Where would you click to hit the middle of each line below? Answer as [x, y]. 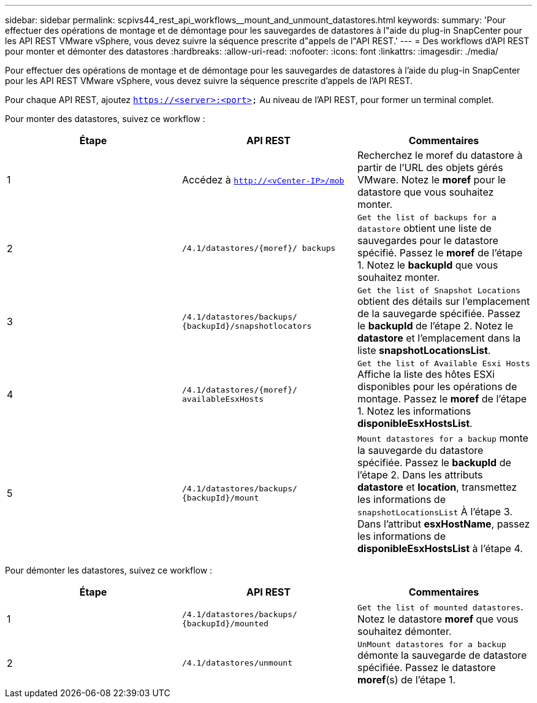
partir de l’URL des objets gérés [430, 167]
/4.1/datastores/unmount [237, 663]
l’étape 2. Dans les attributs [420, 475]
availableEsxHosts [223, 399]
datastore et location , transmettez [437, 487]
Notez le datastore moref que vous [438, 619]
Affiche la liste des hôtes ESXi [426, 374]
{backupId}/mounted [225, 624]
